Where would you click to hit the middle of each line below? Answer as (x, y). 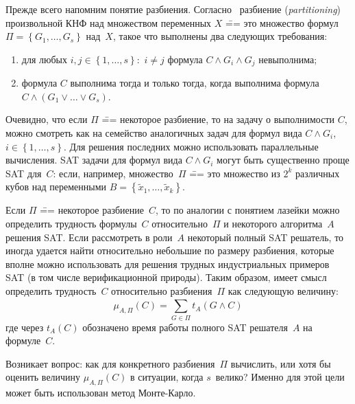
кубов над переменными (56, 187)
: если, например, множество (113, 173)
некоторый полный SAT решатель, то (266, 237)
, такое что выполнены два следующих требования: (220, 36)
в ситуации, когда (167, 377)
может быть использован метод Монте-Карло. (101, 393)
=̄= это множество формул (282, 22)
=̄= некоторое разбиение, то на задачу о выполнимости (218, 119)
